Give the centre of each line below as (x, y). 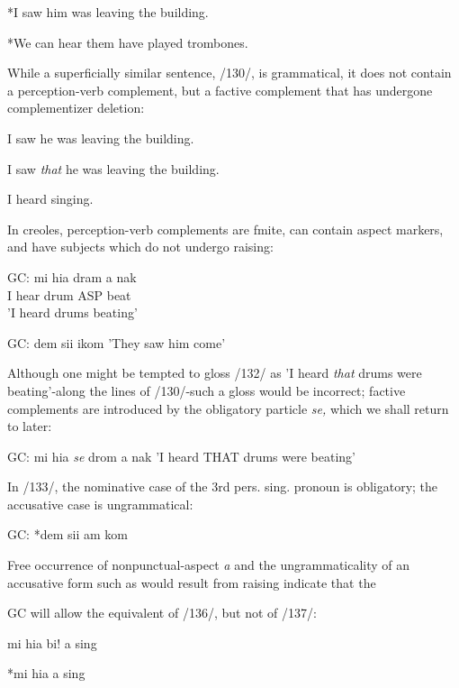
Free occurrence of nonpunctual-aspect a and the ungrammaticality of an (209, 565)
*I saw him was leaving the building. (108, 12)
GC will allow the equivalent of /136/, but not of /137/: (162, 613)
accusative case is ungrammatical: (100, 504)
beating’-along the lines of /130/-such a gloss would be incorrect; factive (207, 390)
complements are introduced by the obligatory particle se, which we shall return (228, 408)
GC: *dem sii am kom (67, 534)
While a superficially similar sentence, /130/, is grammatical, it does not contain (229, 73)
